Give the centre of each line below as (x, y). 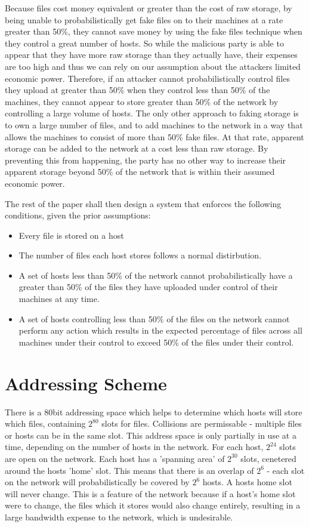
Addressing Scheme (86, 383)
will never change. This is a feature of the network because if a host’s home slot (150, 493)
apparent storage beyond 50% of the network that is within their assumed (140, 172)
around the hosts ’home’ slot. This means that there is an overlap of (129, 470)
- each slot (286, 470)
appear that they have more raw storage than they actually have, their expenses (151, 55)
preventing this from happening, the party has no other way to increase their (146, 160)
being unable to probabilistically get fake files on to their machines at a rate (144, 19)
